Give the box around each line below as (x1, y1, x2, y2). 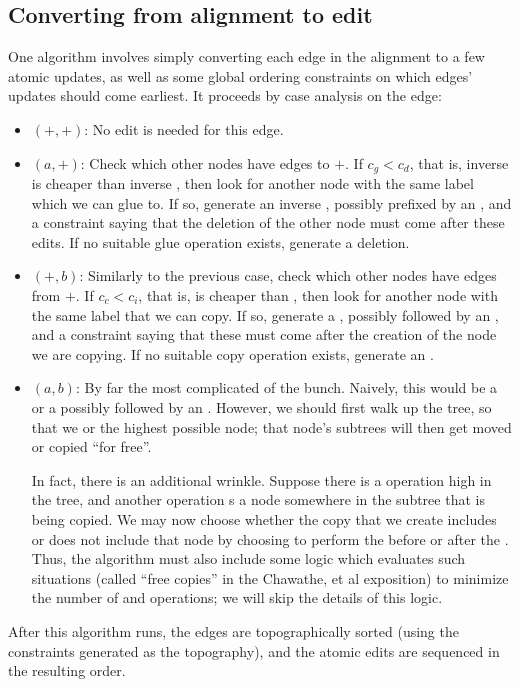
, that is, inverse (409, 152, 509, 173)
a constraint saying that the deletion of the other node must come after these (31, 212, 505, 233)
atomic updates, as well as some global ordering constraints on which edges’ (8, 65, 473, 86)
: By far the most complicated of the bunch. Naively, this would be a (75, 377, 498, 398)
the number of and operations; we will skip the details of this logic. (31, 587, 443, 608)
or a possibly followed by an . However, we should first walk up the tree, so (31, 396, 492, 417)
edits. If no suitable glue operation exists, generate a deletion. (31, 231, 410, 252)
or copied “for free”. (31, 436, 152, 457)
